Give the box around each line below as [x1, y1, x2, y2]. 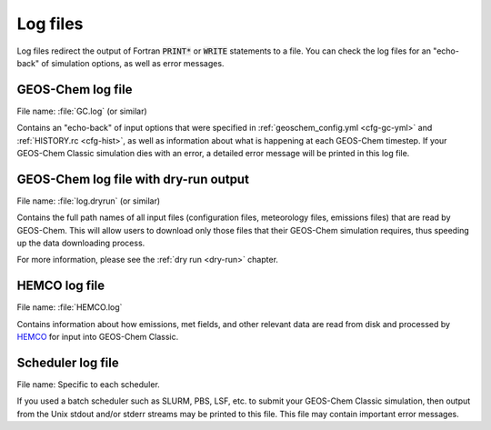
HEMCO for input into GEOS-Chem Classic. [16, 332, 179, 343]
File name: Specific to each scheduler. [16, 379, 161, 390]
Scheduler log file [16, 355, 119, 370]
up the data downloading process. [16, 237, 145, 249]
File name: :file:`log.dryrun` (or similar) [16, 195, 161, 206]
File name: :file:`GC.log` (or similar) [16, 105, 147, 116]
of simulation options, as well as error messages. [41, 57, 225, 68]
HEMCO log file [16, 278, 105, 294]
